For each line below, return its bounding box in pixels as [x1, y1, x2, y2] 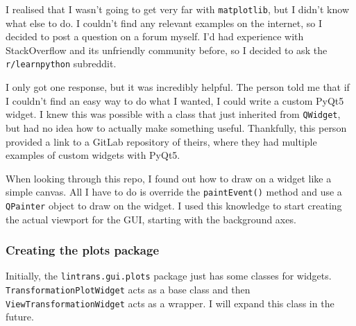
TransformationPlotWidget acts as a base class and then [6, 282, 251, 297]
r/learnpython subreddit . [6, 56, 117, 71]
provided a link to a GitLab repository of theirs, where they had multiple [6, 134, 317, 148]
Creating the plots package [6, 241, 160, 259]
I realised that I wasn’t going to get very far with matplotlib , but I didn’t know [6, 2, 349, 16]
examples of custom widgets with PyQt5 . [6, 148, 180, 162]
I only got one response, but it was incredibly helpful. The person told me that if [6, 80, 350, 94]
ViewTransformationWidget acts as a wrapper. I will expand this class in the [6, 295, 334, 310]
